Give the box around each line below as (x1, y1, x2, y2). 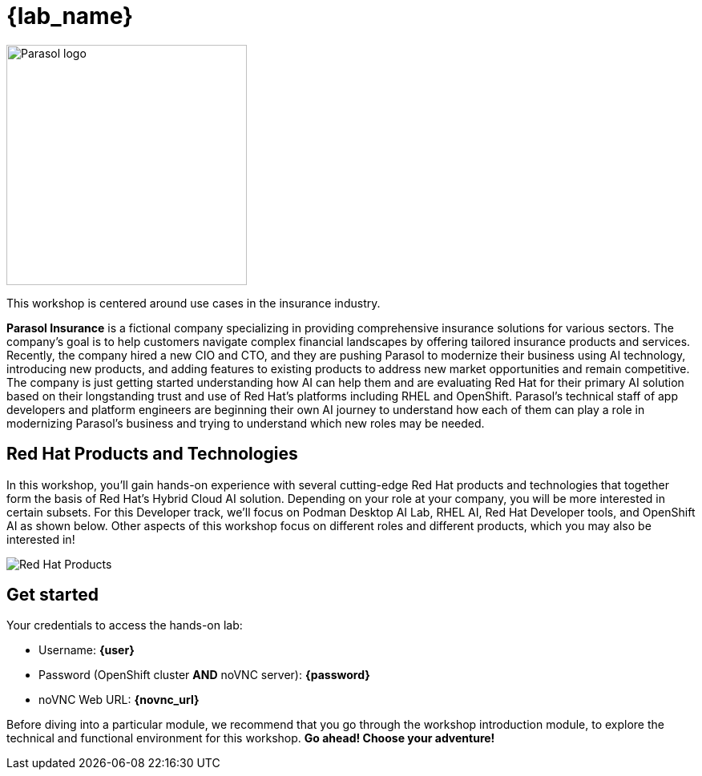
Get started (6, 585, 99, 605)
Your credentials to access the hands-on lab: (6, 618, 243, 633)
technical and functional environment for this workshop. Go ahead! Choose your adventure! (6, 731, 495, 746)
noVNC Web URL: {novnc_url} (38, 693, 200, 707)
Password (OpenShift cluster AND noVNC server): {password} (38, 668, 370, 682)
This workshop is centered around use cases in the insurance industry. (6, 296, 381, 310)
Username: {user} (38, 643, 135, 657)
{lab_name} (6, 2, 134, 30)
